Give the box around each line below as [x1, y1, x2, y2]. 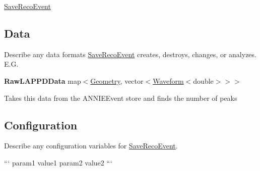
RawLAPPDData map [4, 75, 81, 86]
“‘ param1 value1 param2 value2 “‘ [4, 157, 112, 167]
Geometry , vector [90, 75, 144, 86]
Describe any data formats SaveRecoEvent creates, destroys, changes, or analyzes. [4, 49, 256, 59]
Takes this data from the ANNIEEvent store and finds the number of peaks [4, 92, 237, 103]
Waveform [153, 75, 184, 86]
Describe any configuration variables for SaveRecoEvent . [4, 140, 178, 151]
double [193, 75, 214, 86]
